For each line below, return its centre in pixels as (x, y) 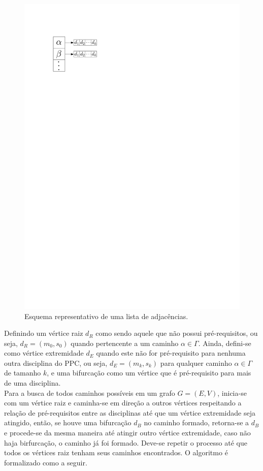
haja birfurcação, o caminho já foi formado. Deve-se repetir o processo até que (126, 442)
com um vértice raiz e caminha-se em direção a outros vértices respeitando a (123, 403)
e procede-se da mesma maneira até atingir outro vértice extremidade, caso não (127, 433)
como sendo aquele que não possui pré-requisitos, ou (177, 333)
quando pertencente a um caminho (125, 343)
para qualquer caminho (196, 363)
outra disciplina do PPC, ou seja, (56, 363)
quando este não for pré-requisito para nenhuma (171, 353)
